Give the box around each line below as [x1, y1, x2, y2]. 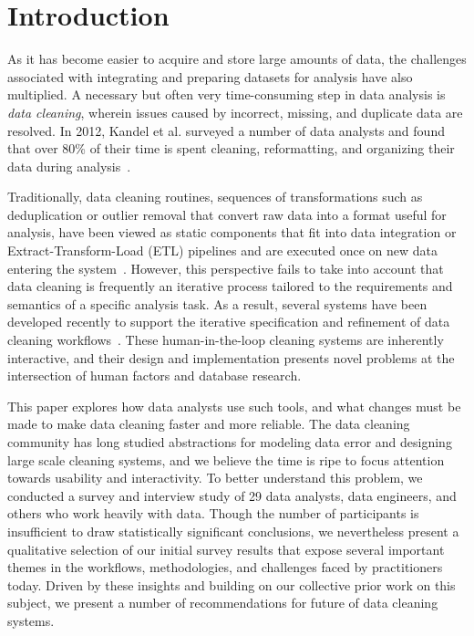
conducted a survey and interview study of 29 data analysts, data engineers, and [7, 485, 457, 505]
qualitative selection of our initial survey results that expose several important [7, 539, 445, 558]
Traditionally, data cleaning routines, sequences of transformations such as [7, 187, 423, 206]
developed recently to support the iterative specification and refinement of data [7, 312, 450, 331]
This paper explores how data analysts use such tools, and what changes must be [7, 396, 461, 415]
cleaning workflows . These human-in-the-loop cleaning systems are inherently [7, 330, 444, 349]
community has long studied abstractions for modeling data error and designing [7, 433, 452, 451]
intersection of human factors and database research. [7, 366, 302, 385]
